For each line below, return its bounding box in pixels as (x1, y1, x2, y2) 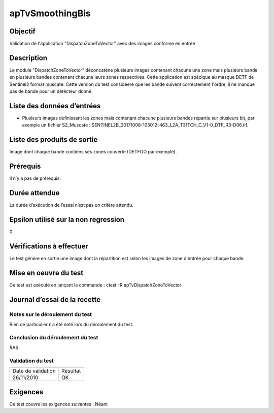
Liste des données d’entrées (9, 102, 101, 110)
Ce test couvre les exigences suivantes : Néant (9, 401, 108, 407)
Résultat (61, 367, 81, 374)
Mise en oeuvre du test (9, 268, 84, 277)
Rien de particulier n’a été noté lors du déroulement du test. (9, 322, 134, 328)
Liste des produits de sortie (9, 135, 98, 144)
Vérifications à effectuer (9, 242, 89, 250)
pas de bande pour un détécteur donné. (9, 88, 93, 94)
